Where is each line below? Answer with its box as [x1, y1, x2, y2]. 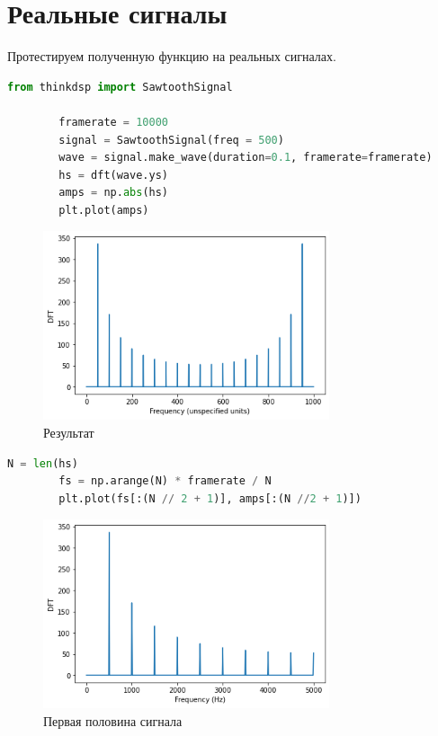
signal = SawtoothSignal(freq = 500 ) [58, 133, 284, 146]
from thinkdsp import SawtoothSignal [7, 80, 233, 93]
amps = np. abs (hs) [58, 186, 169, 200]
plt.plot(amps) [58, 203, 149, 217]
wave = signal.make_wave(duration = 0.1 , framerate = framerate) [58, 151, 433, 164]
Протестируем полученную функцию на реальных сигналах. [7, 47, 336, 66]
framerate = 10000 [58, 115, 168, 129]
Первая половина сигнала [43, 712, 183, 731]
